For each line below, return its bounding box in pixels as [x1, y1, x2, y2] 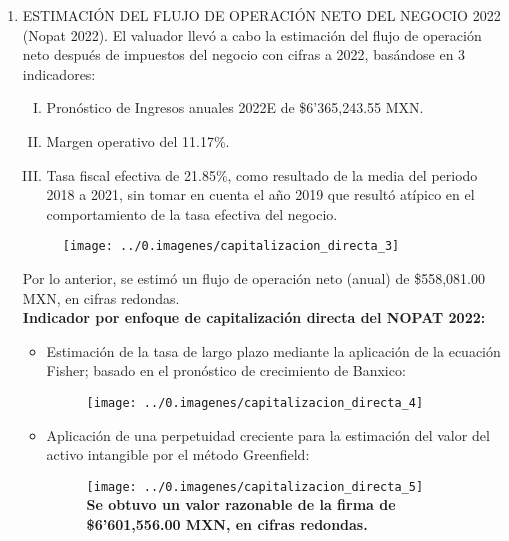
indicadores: [22, 63, 96, 84]
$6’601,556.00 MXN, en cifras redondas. [86, 514, 368, 535]
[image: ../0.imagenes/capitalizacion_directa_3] [62, 239, 400, 254]
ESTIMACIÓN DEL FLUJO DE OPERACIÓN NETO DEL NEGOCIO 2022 [22, 5, 501, 25]
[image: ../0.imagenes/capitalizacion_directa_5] [86, 479, 424, 494]
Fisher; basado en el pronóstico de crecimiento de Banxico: [46, 360, 406, 381]
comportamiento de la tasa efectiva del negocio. [46, 203, 338, 224]
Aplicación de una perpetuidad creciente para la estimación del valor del [46, 424, 490, 445]
